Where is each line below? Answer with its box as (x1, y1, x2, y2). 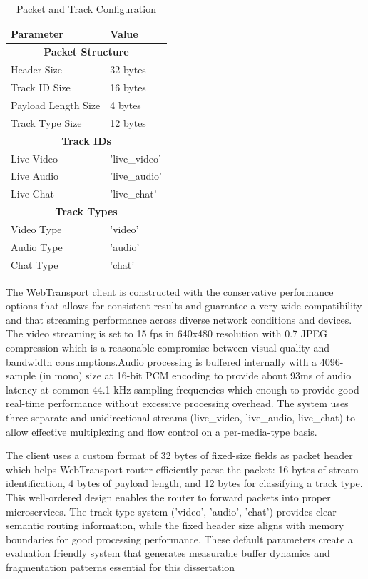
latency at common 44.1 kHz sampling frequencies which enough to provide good (6, 381, 359, 396)
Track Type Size (11, 115, 82, 130)
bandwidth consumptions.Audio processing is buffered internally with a (6, 354, 317, 369)
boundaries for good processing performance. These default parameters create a (6, 531, 353, 546)
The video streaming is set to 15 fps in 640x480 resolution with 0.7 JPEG (6, 326, 328, 341)
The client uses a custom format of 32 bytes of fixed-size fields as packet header (6, 448, 353, 463)
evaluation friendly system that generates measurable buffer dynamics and (6, 545, 330, 560)
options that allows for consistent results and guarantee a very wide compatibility (6, 298, 362, 313)
